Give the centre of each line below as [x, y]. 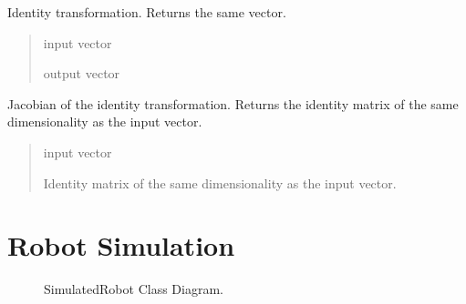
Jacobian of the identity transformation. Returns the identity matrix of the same [233, 103]
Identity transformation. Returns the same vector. [147, 12]
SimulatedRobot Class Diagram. [134, 289]
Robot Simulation [121, 245]
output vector [82, 73]
